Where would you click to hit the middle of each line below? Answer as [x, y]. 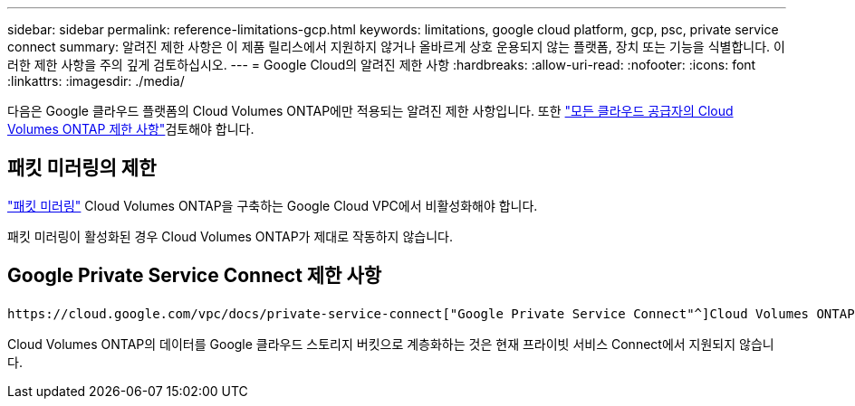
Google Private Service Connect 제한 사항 [195, 276]
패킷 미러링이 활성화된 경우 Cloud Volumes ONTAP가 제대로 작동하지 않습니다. [230, 236]
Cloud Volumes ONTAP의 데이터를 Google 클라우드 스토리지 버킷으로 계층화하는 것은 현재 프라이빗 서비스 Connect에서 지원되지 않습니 [391, 344]
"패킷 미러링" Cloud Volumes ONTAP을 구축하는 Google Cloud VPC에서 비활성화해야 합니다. [273, 205]
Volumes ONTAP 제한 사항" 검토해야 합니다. [131, 129]
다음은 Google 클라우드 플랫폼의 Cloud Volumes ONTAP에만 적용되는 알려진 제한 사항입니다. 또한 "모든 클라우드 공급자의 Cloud [370, 111]
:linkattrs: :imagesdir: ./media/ [96, 81]
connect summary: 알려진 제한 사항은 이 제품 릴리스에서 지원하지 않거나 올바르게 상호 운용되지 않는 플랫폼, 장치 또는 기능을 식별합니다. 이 [396, 47]
